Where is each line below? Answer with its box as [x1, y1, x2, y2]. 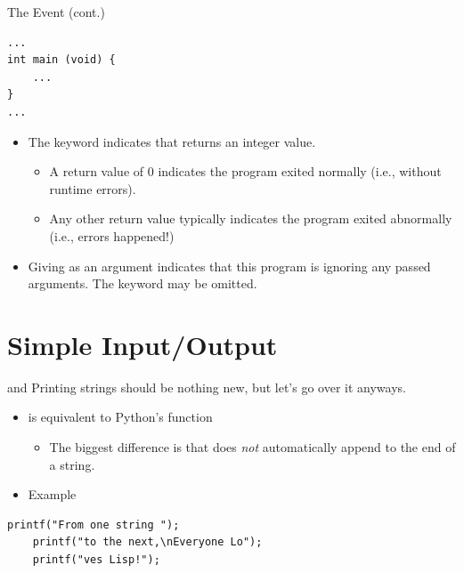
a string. [49, 455, 95, 473]
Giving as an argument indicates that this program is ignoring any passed [28, 256, 431, 275]
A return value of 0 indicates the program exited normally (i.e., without [49, 162, 442, 181]
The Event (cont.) [7, 3, 105, 20]
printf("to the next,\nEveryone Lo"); [32, 536, 263, 549]
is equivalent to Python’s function [28, 408, 213, 426]
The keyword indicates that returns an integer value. [28, 132, 316, 150]
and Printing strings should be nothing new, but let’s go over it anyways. [7, 377, 406, 396]
